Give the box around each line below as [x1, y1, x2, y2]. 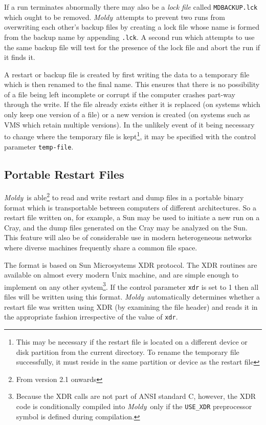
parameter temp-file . [4, 141, 74, 152]
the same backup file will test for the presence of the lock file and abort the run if [4, 41, 260, 52]
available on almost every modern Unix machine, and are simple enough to [4, 269, 238, 280]
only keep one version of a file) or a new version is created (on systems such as [4, 109, 250, 120]
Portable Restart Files [4, 166, 124, 182]
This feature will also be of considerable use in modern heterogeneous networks [4, 232, 252, 243]
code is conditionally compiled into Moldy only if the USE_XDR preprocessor [16, 400, 252, 411]
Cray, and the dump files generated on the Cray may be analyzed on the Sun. [4, 222, 248, 232]
